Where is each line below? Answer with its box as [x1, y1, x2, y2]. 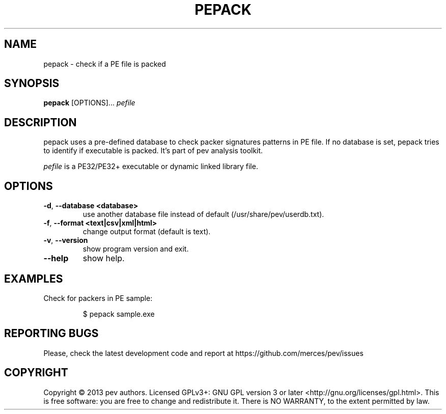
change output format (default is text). [82, 227, 211, 236]
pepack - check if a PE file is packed [43, 59, 166, 68]
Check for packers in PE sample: [43, 293, 153, 302]
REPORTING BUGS [4, 327, 99, 340]
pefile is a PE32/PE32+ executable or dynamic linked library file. [43, 162, 258, 171]
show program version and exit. [82, 244, 189, 254]
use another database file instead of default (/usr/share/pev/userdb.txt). [82, 210, 324, 219]
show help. [82, 253, 125, 264]
